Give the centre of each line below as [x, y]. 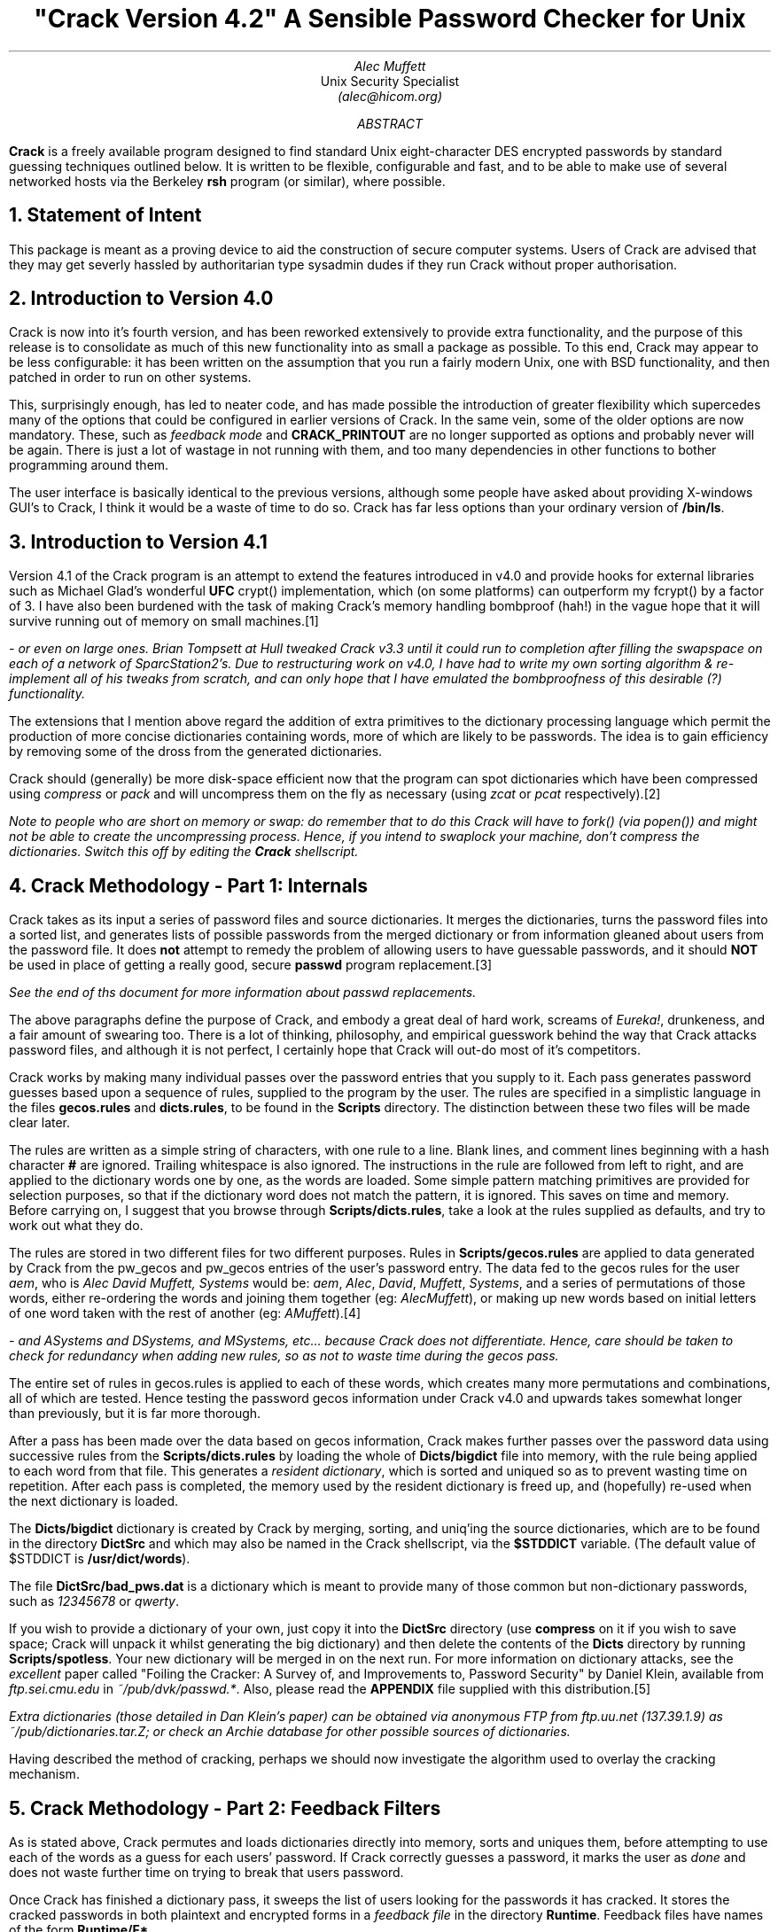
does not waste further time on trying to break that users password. [206, 1872]
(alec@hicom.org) [389, 96]
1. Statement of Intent [105, 215]
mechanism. [44, 1774]
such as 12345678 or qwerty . [94, 1601]
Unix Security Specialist [390, 81]
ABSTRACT [390, 123]
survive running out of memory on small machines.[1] [164, 621]
